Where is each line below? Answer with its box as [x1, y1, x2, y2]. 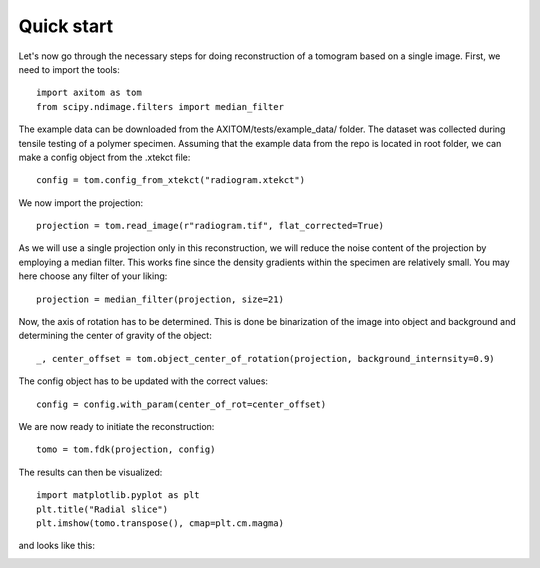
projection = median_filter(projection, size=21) [36, 293, 285, 305]
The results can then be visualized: [18, 466, 163, 478]
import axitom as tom [36, 87, 142, 99]
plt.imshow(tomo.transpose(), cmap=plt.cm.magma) [36, 517, 285, 529]
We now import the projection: [18, 196, 144, 209]
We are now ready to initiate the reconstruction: [18, 420, 215, 432]
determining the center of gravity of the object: [18, 330, 212, 342]
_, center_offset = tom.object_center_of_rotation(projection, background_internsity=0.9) [36, 353, 495, 364]
